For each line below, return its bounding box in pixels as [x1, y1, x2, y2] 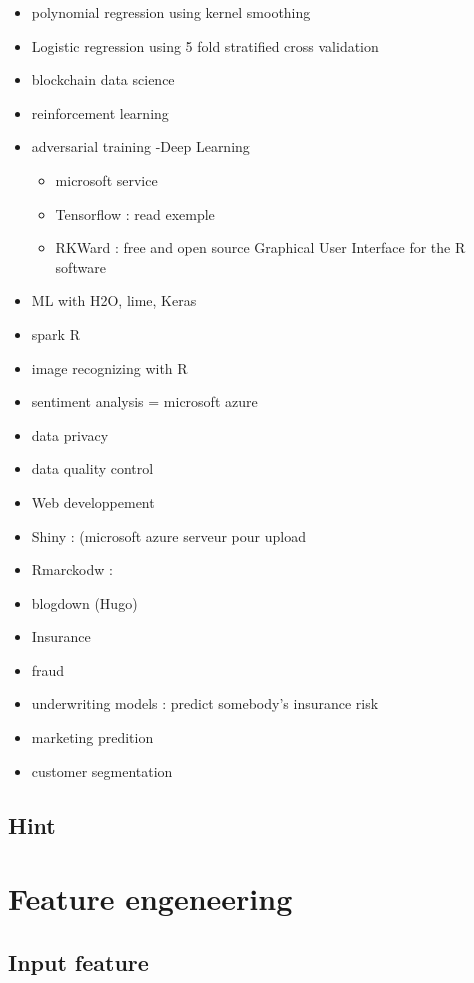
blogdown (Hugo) [31, 592, 138, 613]
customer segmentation [31, 760, 173, 781]
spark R [31, 323, 80, 344]
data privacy [31, 424, 109, 445]
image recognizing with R [31, 357, 188, 378]
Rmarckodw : [31, 559, 113, 580]
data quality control [31, 458, 154, 479]
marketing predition [31, 727, 154, 748]
